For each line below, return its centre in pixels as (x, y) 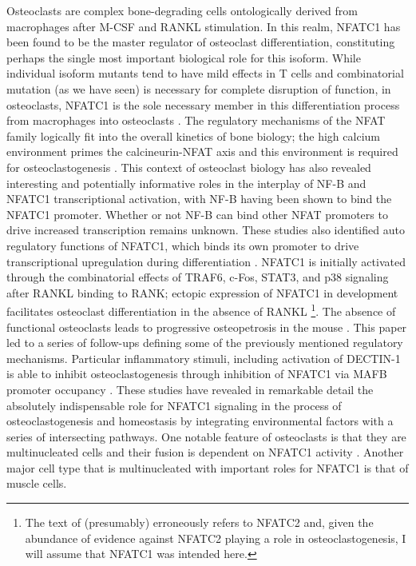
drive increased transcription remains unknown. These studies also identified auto (206, 230)
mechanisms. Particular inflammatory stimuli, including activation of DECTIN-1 (204, 358)
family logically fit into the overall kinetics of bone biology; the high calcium (193, 136)
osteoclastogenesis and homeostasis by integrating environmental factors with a (200, 421)
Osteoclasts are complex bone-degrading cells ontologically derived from (182, 10)
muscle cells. (37, 483)
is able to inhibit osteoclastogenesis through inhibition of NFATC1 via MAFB (197, 374)
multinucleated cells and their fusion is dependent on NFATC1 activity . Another (205, 452)
